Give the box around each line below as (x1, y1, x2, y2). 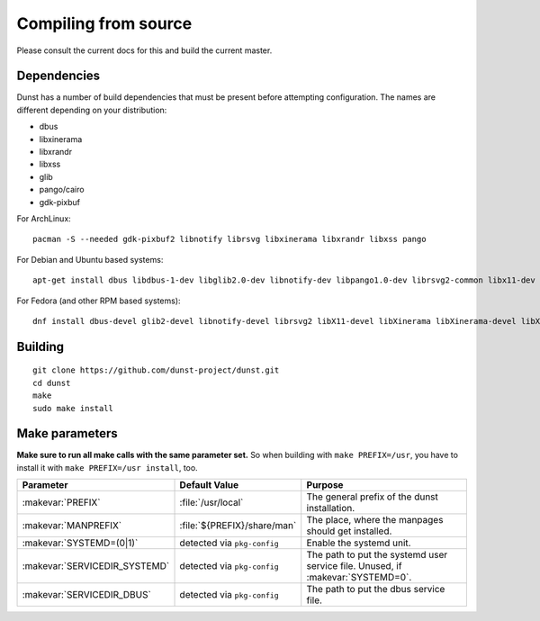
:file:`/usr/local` (179, 496, 244, 508)
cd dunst (32, 378, 71, 388)
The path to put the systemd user (306, 549, 448, 562)
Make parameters (16, 426, 119, 441)
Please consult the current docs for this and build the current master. (16, 45, 273, 56)
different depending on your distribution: (16, 104, 167, 115)
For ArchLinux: (16, 212, 71, 224)
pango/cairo (39, 184, 85, 195)
